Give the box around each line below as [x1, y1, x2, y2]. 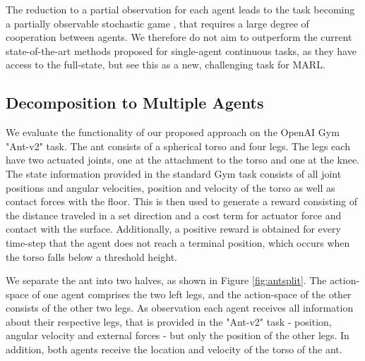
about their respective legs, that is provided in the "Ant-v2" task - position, [6, 314, 332, 329]
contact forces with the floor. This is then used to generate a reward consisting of [6, 194, 358, 209]
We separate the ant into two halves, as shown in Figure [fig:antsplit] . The [6, 273, 327, 288]
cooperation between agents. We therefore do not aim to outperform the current [6, 30, 352, 44]
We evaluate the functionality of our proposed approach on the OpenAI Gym [6, 125, 340, 140]
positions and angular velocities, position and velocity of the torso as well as [6, 180, 335, 195]
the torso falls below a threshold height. [6, 249, 177, 264]
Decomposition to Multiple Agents [6, 92, 264, 114]
